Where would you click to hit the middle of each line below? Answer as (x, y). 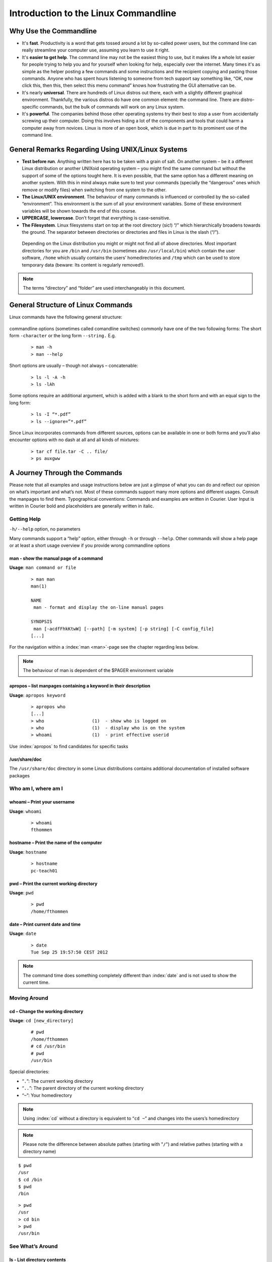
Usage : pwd (21, 892)
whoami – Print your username (42, 802)
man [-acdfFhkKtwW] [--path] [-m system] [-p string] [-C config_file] (124, 629)
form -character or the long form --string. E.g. (62, 335)
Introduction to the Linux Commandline (93, 13)
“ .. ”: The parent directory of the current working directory (83, 1088)
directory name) (40, 1151)
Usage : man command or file (43, 567)
